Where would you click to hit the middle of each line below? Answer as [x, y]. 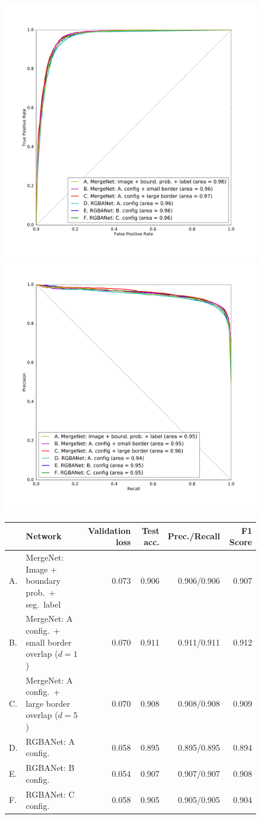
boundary [43, 581]
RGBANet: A [50, 741]
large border [48, 703]
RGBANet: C [50, 794]
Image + [42, 569]
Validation [109, 530]
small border [49, 642]
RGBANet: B [50, 768]
